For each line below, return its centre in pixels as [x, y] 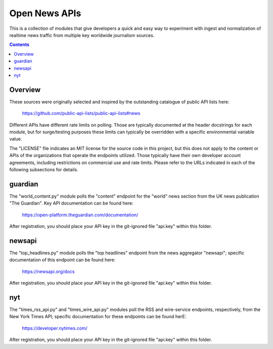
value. [16, 139]
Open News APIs [45, 13]
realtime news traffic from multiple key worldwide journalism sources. [82, 35]
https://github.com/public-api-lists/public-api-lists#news [81, 113]
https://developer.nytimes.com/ [55, 328]
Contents [19, 45]
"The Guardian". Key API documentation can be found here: [71, 203]
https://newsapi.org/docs [48, 272]
